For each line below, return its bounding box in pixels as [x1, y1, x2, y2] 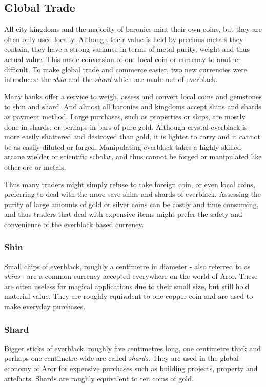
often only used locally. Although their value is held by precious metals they [4, 33, 243, 44]
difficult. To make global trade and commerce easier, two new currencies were [4, 64, 247, 74]
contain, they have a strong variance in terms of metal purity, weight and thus [4, 44, 250, 54]
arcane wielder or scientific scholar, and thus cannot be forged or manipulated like [4, 151, 262, 162]
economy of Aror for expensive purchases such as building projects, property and [4, 363, 258, 374]
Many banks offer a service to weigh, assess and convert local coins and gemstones [4, 91, 262, 101]
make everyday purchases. [4, 301, 86, 312]
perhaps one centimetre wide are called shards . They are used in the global [4, 353, 239, 363]
